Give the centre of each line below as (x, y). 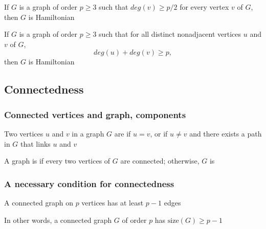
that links (36, 143)
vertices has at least (113, 202)
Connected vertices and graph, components (95, 114)
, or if (159, 133)
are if (123, 133)
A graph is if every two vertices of (57, 161)
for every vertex (204, 7)
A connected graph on (39, 202)
